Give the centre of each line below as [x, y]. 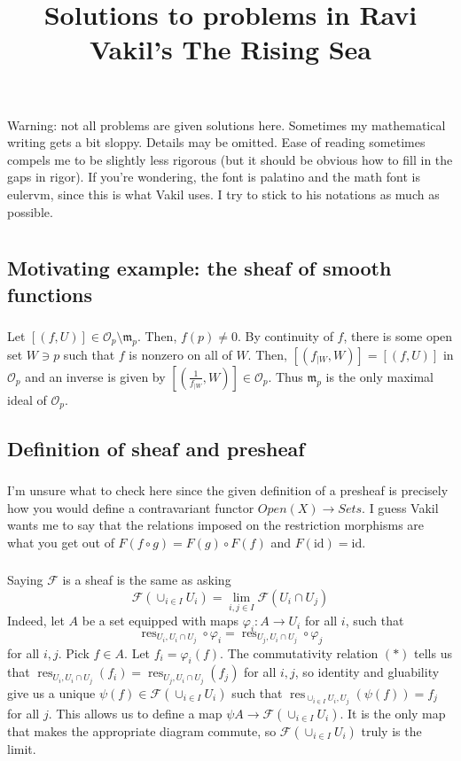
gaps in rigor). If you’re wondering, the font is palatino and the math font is [214, 177]
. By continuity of [285, 336]
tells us [433, 652]
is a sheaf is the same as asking [147, 580]
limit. [22, 748]
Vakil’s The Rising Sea [230, 49]
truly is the [391, 730]
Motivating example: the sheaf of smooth [199, 268]
